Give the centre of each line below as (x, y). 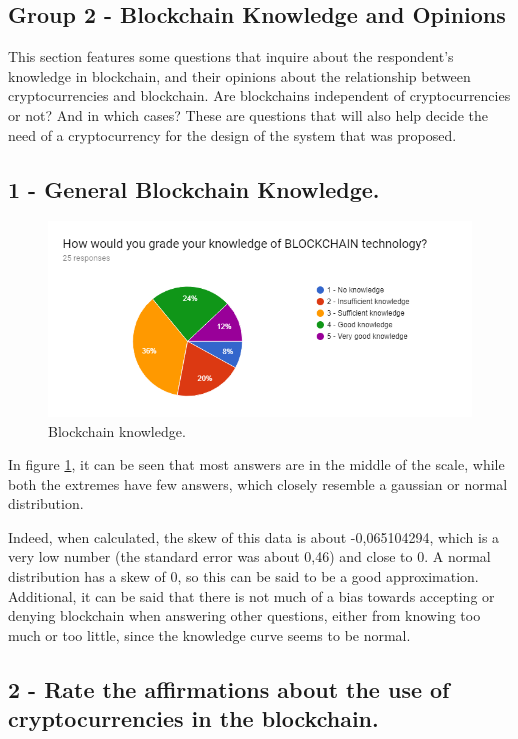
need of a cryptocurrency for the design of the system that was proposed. (232, 134)
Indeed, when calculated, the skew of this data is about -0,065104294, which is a (254, 536)
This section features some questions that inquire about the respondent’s (231, 56)
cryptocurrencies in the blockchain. (193, 718)
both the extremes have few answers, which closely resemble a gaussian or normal (258, 483)
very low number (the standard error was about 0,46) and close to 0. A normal (249, 556)
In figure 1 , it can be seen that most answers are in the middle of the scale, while (256, 464)
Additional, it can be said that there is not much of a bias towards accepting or (251, 595)
